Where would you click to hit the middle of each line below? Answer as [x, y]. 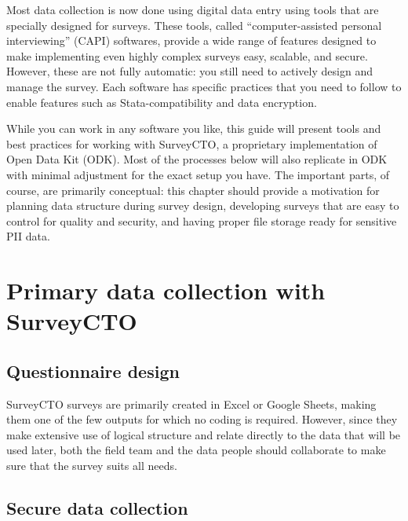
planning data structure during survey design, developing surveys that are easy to [203, 205]
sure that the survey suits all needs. [92, 466]
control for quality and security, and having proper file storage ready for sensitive [202, 220]
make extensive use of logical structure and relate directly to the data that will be [204, 434]
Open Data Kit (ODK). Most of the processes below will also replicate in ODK [197, 159]
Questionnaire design [93, 371]
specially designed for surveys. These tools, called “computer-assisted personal [194, 25]
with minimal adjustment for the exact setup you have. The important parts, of [198, 174]
